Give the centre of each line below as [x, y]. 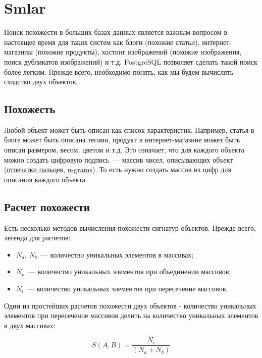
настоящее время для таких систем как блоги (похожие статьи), [102, 42]
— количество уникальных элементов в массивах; [117, 254]
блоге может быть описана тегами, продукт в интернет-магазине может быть [122, 140]
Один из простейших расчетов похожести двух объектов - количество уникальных [130, 305]
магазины [18, 52]
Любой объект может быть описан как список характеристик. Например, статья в [129, 130]
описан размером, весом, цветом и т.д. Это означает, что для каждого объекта [124, 150]
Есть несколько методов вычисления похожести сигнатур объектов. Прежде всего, [130, 227]
